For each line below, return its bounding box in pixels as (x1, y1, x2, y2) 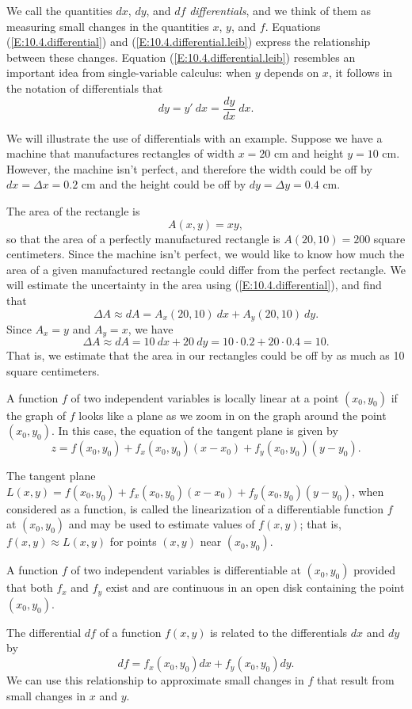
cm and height (274, 145, 344, 162)
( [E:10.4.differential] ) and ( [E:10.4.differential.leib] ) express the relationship (6, 33, 371, 50)
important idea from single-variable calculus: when (6, 64, 252, 81)
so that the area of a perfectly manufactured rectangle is (6, 230, 280, 246)
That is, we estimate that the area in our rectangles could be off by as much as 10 (6, 347, 405, 364)
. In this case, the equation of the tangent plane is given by (51, 422, 338, 439)
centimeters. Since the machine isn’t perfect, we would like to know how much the (6, 246, 405, 262)
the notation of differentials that (6, 79, 163, 96)
